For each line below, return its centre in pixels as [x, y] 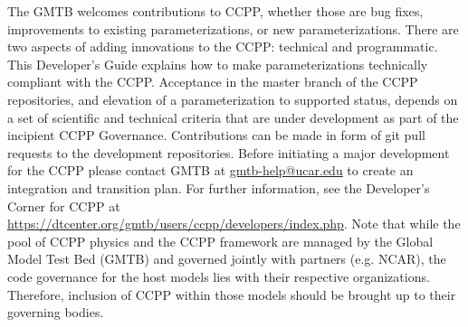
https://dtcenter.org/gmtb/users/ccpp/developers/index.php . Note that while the [234, 224]
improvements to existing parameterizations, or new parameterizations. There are [233, 28]
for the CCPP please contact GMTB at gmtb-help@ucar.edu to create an [210, 170]
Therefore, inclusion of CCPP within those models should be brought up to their [232, 294]
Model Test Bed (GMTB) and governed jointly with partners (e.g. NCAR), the [227, 259]
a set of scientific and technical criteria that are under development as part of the [233, 117]
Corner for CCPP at [64, 206]
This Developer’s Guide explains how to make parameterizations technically [218, 64]
